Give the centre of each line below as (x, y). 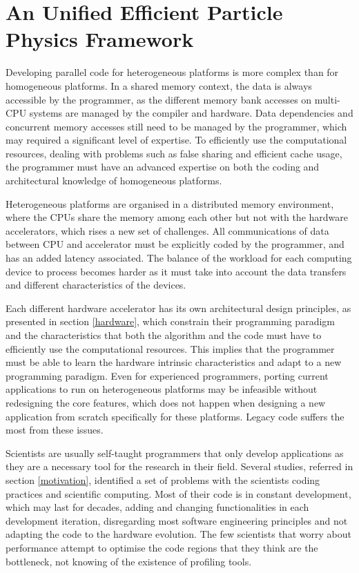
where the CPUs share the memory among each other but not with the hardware (177, 217)
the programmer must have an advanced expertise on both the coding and (163, 167)
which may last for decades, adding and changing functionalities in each (157, 507)
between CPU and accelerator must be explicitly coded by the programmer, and (175, 244)
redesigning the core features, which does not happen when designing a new (166, 402)
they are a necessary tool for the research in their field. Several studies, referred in (179, 466)
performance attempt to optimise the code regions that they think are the (162, 547)
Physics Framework (100, 39)
